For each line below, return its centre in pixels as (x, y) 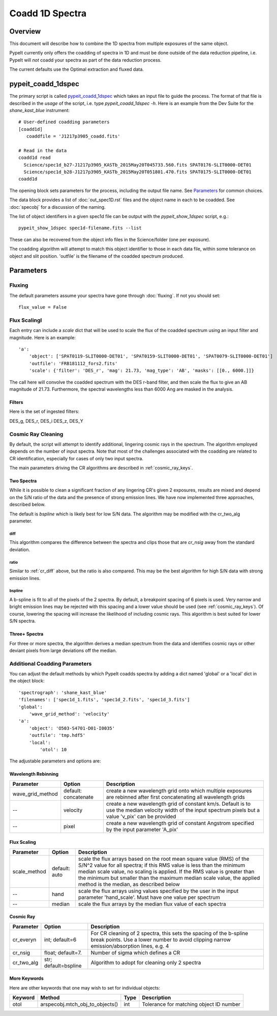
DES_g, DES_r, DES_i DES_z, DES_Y (46, 421)
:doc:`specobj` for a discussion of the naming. (58, 207)
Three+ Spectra (26, 634)
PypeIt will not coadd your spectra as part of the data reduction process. (86, 60)
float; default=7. (63, 952)
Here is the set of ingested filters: (44, 411)
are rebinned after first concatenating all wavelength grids (175, 797)
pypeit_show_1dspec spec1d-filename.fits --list (80, 228)
